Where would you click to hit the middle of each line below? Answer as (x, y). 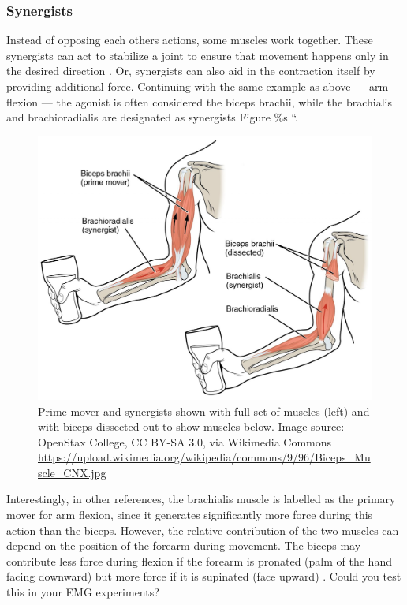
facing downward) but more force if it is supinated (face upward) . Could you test (204, 576)
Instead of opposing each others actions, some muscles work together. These (190, 40)
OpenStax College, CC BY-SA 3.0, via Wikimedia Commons (185, 441)
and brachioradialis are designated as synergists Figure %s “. (152, 117)
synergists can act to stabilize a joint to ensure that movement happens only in (198, 55)
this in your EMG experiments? (83, 592)
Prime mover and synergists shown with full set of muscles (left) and (204, 411)
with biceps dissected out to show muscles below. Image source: (191, 426)
